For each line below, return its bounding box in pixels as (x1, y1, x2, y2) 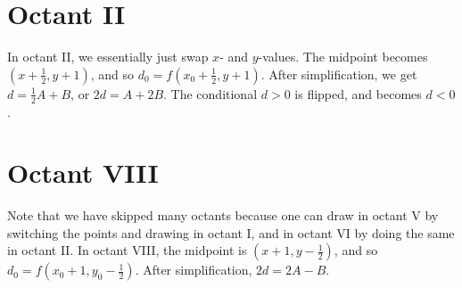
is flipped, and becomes (294, 84, 422, 103)
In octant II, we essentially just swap (7, 47, 209, 66)
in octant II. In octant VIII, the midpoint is (7, 241, 247, 259)
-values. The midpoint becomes (258, 47, 428, 66)
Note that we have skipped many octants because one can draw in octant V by (7, 206, 439, 225)
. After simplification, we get (260, 64, 417, 83)
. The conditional (163, 84, 258, 103)
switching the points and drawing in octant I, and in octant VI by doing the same (7, 223, 455, 242)
